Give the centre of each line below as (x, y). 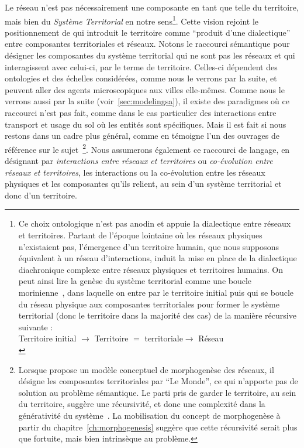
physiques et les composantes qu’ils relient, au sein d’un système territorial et (143, 184)
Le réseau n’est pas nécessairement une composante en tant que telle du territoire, (152, 7)
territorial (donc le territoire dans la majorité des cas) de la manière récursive (157, 315)
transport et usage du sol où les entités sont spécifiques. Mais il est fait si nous (146, 124)
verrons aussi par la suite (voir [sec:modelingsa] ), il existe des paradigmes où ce (147, 101)
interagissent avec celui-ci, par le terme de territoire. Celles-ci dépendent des (141, 66)
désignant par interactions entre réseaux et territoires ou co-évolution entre (139, 161)
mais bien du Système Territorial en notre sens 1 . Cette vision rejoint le (132, 20)
